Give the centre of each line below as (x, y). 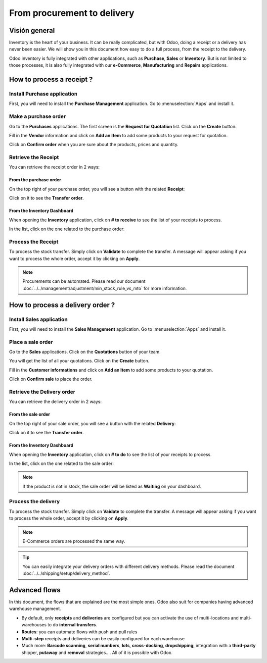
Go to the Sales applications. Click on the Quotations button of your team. (85, 352)
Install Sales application (38, 319)
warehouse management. (35, 609)
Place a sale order (31, 342)
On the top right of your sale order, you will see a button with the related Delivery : (92, 423)
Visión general (32, 30)
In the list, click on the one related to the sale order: (61, 463)
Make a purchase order (38, 116)
